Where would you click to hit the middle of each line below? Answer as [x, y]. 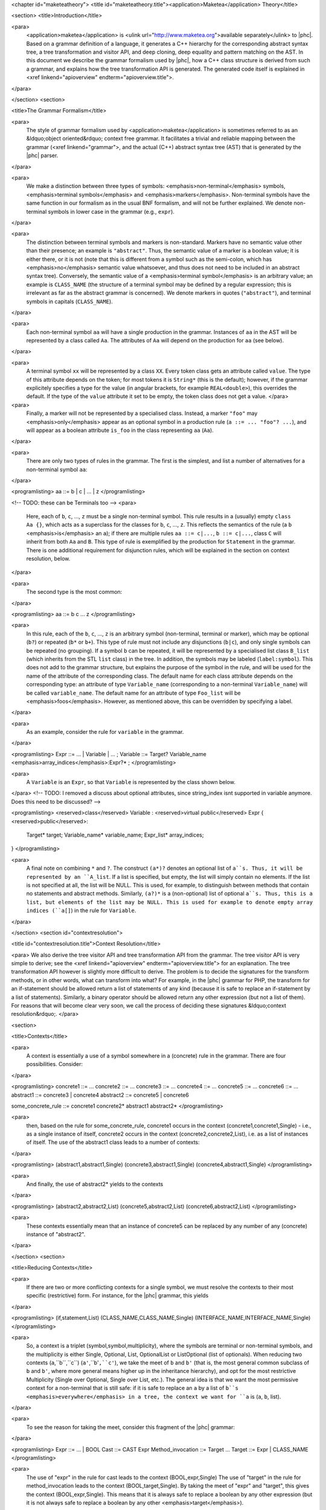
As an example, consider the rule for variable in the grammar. [105, 732]
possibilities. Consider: [55, 1064]
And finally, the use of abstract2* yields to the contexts [95, 1184]
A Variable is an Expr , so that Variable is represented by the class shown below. [131, 782]
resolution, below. [48, 559]
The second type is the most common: [74, 592]
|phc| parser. [42, 156]
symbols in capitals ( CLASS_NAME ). [69, 301]
